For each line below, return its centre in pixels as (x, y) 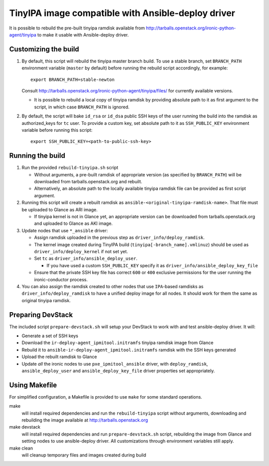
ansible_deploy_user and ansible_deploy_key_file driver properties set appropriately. (118, 371)
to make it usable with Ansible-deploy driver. (83, 34)
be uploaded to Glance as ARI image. (60, 209)
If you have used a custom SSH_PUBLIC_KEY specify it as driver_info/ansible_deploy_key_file (152, 265)
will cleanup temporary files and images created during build (84, 455)
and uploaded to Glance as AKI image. (73, 224)
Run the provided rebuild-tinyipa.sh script (70, 168)
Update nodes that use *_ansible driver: (65, 230)
